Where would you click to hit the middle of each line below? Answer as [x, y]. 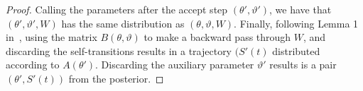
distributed [296, 50]
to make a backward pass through [217, 37]
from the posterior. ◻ [116, 78]
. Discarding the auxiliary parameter [175, 65]
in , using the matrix [52, 37]
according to [33, 65]
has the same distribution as [123, 23]
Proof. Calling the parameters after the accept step [117, 9]
